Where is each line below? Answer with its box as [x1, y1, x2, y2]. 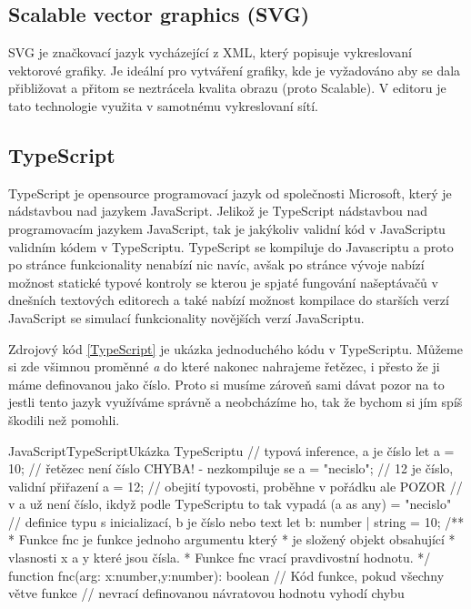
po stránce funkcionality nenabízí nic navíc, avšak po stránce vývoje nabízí [8, 255, 425, 274]
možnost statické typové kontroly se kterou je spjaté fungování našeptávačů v [8, 272, 438, 291]
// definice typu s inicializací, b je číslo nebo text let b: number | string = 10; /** [8, 512, 465, 531]
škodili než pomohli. [8, 410, 120, 429]
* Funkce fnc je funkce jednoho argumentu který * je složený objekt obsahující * [8, 530, 456, 549]
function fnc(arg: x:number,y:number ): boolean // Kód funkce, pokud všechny [8, 565, 445, 584]
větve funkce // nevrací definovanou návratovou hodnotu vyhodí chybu [8, 584, 405, 603]
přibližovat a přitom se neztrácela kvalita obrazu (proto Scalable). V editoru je [8, 78, 446, 97]
